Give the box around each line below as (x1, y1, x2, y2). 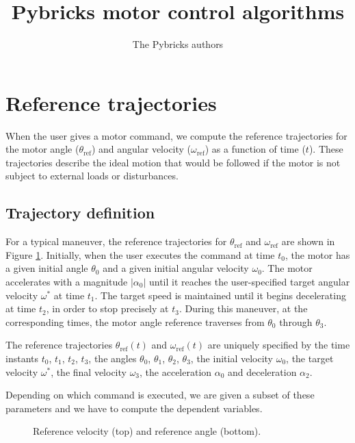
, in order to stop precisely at (46, 301, 169, 316)
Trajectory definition (5, 202, 155, 223)
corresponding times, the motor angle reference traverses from (5, 314, 265, 329)
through (279, 314, 313, 329)
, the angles (88, 351, 137, 365)
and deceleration (228, 364, 297, 379)
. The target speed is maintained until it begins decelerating (94, 288, 346, 302)
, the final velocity (51, 364, 127, 379)
